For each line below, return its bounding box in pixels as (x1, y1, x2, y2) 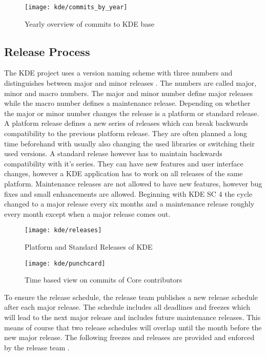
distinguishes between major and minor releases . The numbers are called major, (4, 78, 257, 88)
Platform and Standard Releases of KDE (25, 241, 153, 252)
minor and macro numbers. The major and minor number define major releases (4, 87, 253, 98)
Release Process (4, 43, 90, 59)
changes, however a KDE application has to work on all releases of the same (4, 168, 243, 179)
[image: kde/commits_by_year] (25, 4, 128, 11)
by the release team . (4, 342, 70, 352)
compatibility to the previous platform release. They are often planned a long (4, 128, 247, 139)
